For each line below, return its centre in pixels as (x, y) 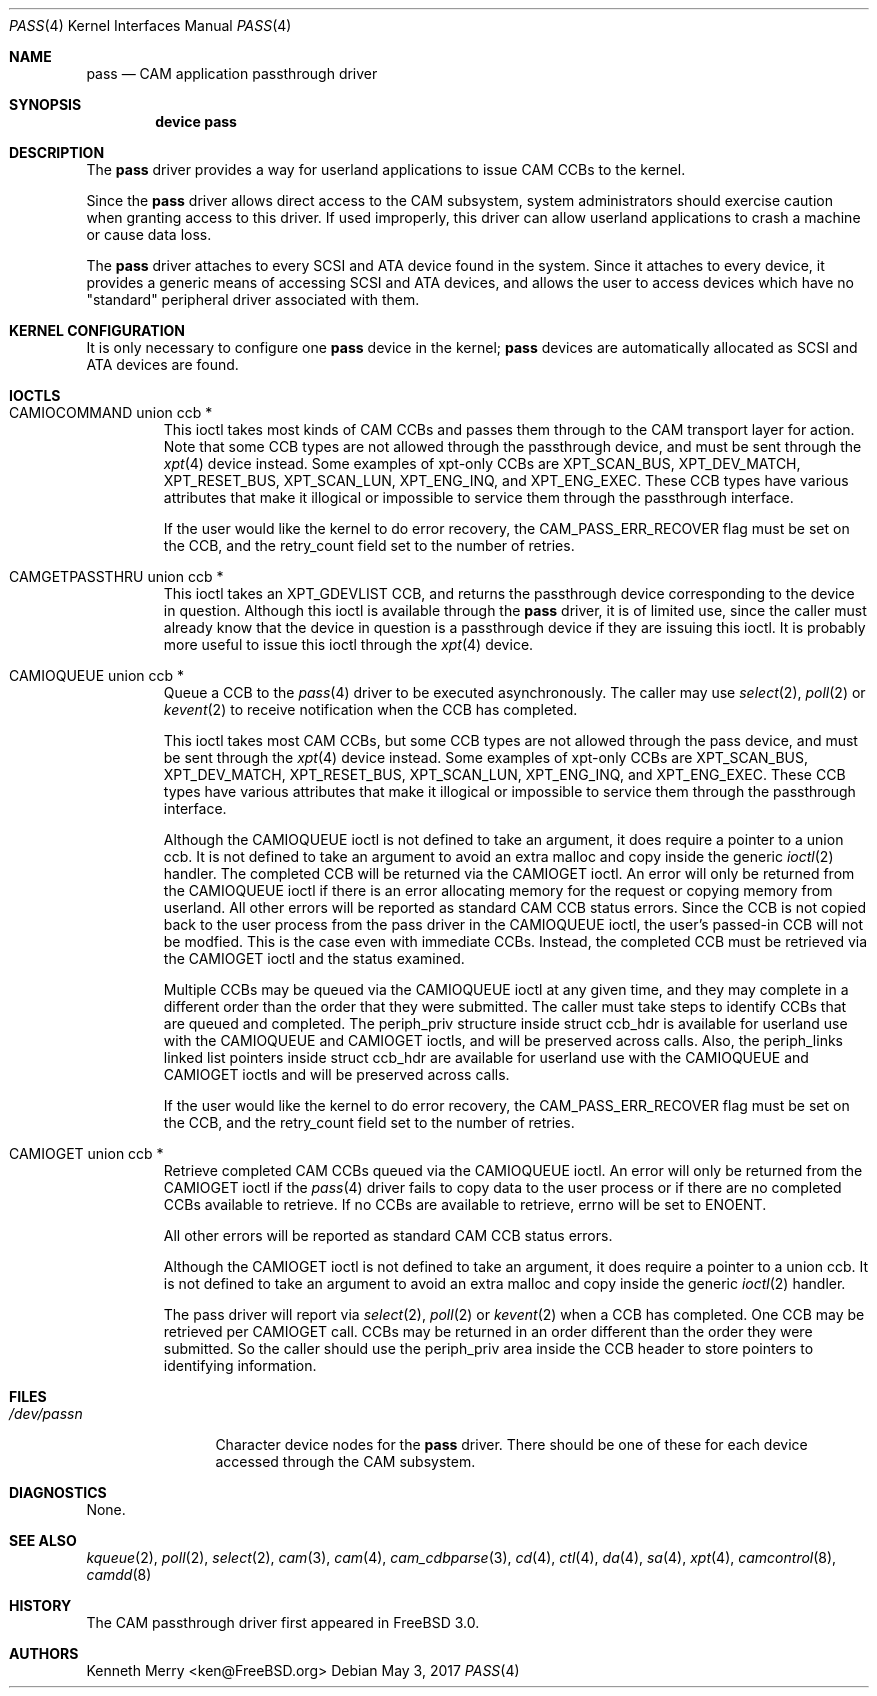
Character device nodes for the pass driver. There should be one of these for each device (511, 1444)
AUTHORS (44, 1653)
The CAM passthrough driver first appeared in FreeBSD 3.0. (283, 1622)
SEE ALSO (43, 1540)
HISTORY (40, 1605)
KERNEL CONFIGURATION (97, 330)
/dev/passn (46, 1413)
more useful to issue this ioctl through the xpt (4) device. (348, 644)
